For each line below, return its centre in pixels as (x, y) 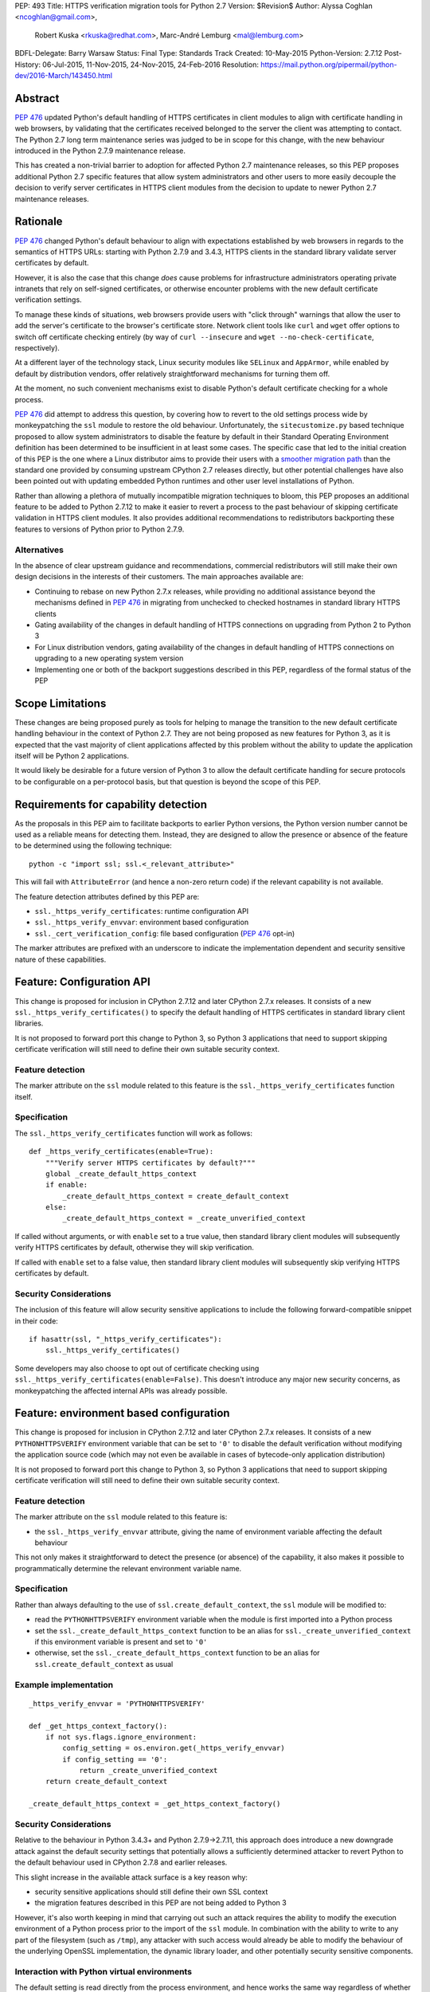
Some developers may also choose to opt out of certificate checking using (137, 1368)
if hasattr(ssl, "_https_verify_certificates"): (125, 1339)
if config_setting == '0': (115, 1759)
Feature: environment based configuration (122, 1413)
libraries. (29, 1023)
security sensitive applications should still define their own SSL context (151, 1892)
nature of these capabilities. (61, 959)
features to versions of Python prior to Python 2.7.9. (100, 529)
